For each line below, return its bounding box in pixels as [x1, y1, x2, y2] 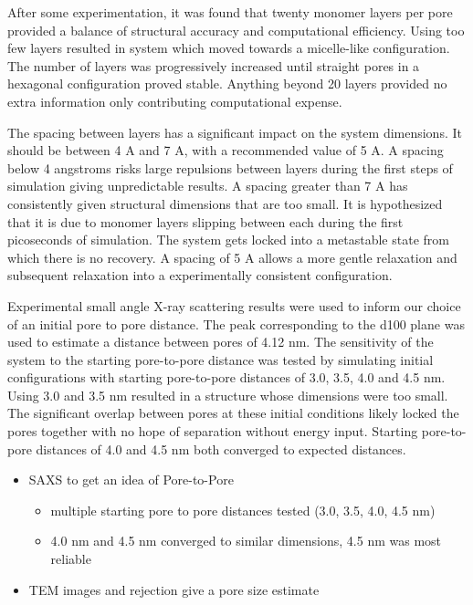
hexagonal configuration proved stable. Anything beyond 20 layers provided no [7, 74, 447, 93]
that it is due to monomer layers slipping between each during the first [7, 212, 404, 231]
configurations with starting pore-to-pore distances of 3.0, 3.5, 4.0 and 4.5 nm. [7, 368, 446, 387]
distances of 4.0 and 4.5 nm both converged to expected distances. [36, 439, 406, 458]
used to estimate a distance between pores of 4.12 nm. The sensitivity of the [7, 332, 434, 351]
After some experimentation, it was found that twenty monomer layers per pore [7, 3, 453, 21]
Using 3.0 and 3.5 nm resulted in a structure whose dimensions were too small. [7, 385, 448, 404]
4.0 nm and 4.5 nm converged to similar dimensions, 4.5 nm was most [50, 531, 442, 550]
